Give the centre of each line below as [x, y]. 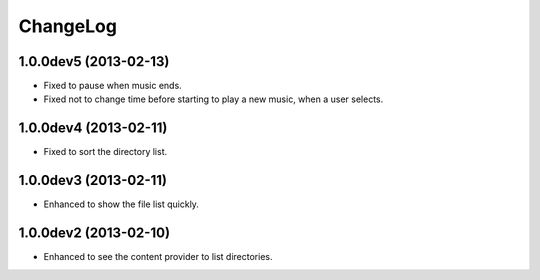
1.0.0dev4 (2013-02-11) [93, 128]
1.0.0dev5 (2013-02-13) [94, 61]
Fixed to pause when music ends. [112, 86]
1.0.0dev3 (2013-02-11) [93, 180]
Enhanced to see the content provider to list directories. [158, 257]
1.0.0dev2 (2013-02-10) [94, 233]
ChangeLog [67, 26]
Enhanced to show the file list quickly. [121, 204]
